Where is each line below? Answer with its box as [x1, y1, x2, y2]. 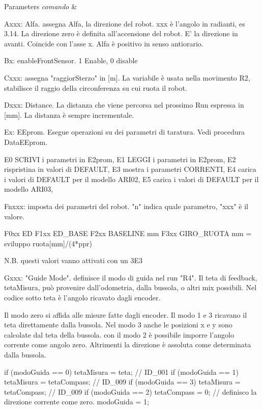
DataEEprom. [4, 136, 48, 147]
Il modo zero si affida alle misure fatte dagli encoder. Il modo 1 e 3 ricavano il [4, 309, 247, 320]
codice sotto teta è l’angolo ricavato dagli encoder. [4, 292, 161, 303]
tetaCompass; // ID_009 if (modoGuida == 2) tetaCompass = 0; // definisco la [4, 386, 257, 397]
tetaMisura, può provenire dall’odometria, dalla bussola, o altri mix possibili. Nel [4, 282, 257, 293]
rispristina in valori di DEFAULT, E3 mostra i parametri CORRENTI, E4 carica [4, 164, 256, 174]
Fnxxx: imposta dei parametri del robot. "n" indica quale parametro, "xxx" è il [4, 200, 248, 211]
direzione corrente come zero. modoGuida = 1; [4, 396, 149, 407]
